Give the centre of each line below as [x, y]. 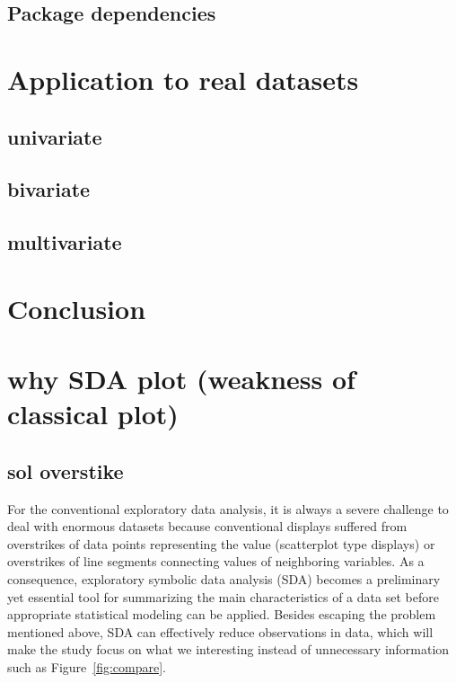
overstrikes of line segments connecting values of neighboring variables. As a [216, 561]
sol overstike [66, 470]
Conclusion [77, 308]
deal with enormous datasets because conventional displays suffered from [207, 526]
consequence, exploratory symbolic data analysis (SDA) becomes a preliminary [224, 579]
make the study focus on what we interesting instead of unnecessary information [228, 649]
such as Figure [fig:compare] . [87, 666]
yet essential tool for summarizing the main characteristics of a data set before [223, 596]
